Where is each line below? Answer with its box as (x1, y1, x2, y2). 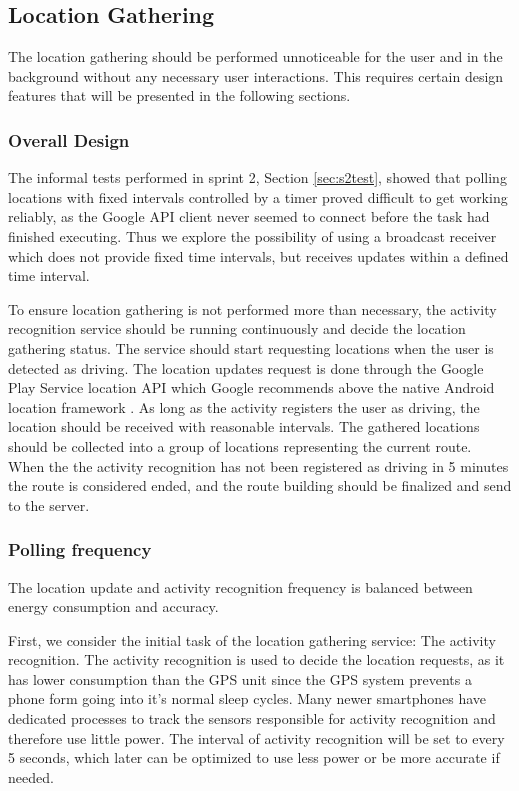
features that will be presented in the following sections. (8, 85, 351, 106)
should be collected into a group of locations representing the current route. (8, 435, 472, 456)
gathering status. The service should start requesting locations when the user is (8, 337, 494, 358)
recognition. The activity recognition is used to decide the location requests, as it (8, 649, 505, 670)
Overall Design (8, 127, 130, 152)
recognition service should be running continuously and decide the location (8, 318, 466, 339)
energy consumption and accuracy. (8, 596, 219, 617)
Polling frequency (8, 537, 152, 562)
